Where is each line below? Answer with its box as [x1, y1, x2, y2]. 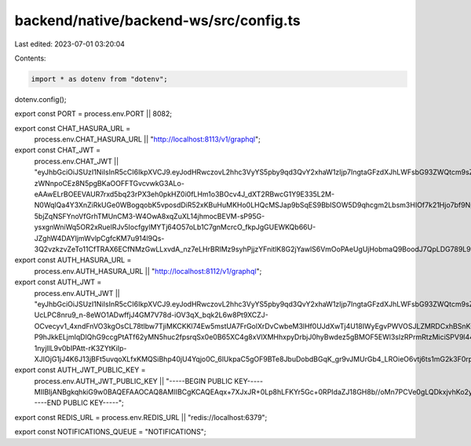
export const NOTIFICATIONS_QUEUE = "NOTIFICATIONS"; [14, 427, 206, 437]
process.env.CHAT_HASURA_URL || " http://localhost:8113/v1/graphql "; [34, 134, 261, 144]
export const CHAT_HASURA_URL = [14, 123, 131, 133]
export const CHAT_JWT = [14, 145, 101, 155]
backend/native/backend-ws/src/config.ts [14, 12, 301, 29]
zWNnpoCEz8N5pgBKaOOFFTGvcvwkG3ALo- [34, 178, 184, 188]
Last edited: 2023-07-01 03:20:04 [14, 39, 126, 49]
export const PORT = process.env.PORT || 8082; [14, 109, 173, 119]
